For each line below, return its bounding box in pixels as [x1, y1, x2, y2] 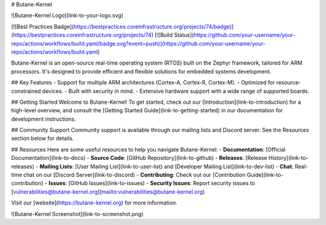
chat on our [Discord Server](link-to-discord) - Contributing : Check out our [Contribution [23, 171, 246, 179]
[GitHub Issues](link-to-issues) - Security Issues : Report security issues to [68, 180, 255, 187]
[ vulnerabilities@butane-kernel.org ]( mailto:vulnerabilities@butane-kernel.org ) [11, 188, 205, 195]
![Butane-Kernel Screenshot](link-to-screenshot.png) [11, 210, 144, 217]
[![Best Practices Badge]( [11, 23, 74, 30]
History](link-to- [268, 154, 309, 162]
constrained [11, 87, 42, 95]
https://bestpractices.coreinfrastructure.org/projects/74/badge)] [73, 23, 234, 30]
